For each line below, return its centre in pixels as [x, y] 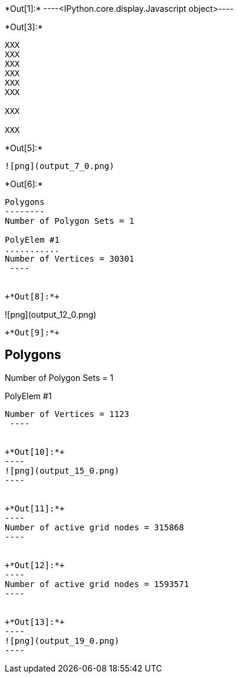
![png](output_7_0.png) [60, 166]
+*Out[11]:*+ [35, 508]
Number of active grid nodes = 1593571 [97, 584]
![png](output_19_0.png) [62, 640]
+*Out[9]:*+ [32, 333]
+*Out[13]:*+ [35, 622]
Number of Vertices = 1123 [67, 414]
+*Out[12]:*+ [35, 565]
